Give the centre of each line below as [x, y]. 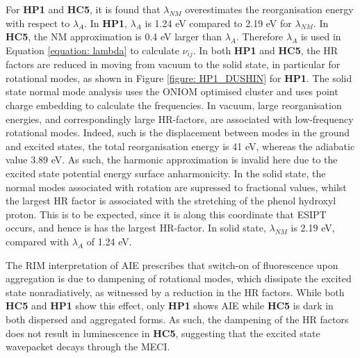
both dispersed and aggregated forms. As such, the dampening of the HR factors [177, 319]
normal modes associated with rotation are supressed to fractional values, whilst [176, 187]
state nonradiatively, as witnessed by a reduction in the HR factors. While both [175, 292]
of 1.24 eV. [109, 241]
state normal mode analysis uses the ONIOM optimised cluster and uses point [172, 91]
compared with [38, 241]
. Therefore [260, 36]
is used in [321, 36]
